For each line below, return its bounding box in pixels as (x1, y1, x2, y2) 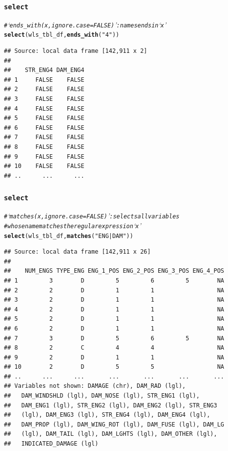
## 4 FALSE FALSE (4, 105, 84, 112)
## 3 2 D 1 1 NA (4, 296, 225, 304)
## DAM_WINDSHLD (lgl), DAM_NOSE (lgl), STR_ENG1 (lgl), (4, 392, 200, 400)
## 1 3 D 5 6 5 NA (4, 277, 225, 284)
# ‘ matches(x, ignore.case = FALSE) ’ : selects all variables (4, 211, 180, 221)
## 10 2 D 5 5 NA (4, 363, 225, 371)
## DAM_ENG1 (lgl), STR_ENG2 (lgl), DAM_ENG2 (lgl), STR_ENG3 (4, 402, 217, 409)
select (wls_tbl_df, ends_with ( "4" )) (4, 31, 120, 39)
